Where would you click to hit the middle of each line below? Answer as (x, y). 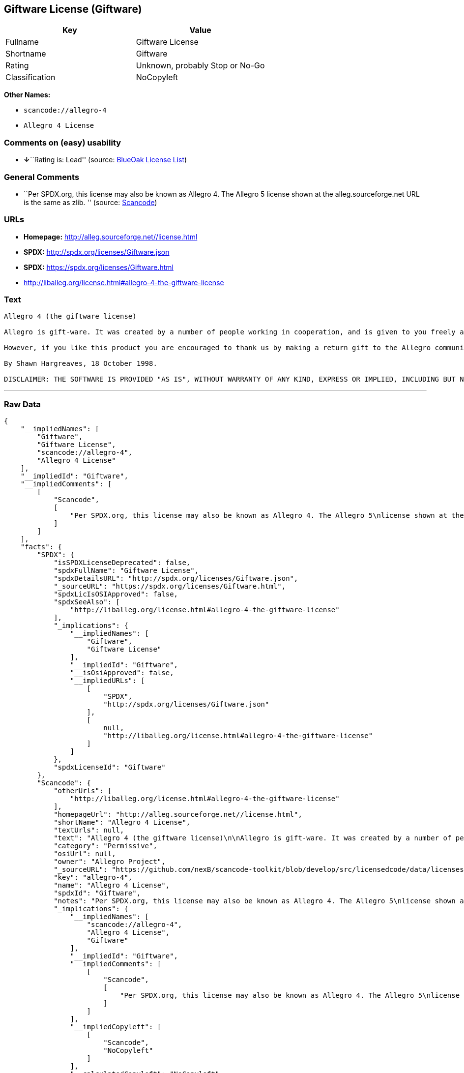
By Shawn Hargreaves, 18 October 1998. (81, 364)
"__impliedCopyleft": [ (116, 1027)
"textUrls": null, (89, 830)
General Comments (42, 177)
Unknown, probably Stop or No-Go (200, 66)
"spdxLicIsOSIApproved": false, (116, 594)
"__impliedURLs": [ (107, 681)
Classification (30, 77)
